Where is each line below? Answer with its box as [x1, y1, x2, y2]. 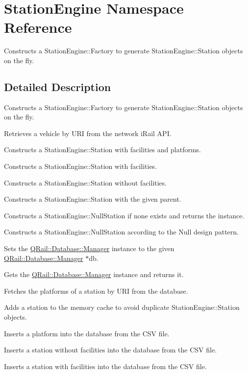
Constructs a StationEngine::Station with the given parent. [4, 194, 181, 204]
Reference [4, 17, 72, 37]
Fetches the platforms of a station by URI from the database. [4, 285, 188, 296]
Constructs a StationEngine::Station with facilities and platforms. [4, 144, 201, 155]
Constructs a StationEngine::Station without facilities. [4, 177, 167, 187]
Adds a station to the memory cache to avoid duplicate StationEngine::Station [4, 302, 240, 312]
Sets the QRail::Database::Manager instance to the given [4, 243, 174, 254]
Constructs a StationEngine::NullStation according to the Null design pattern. [4, 227, 239, 237]
